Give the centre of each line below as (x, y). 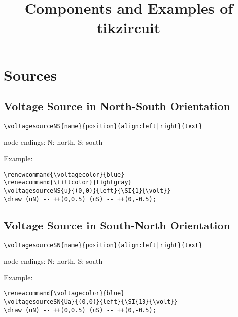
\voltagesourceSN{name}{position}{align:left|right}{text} (103, 245)
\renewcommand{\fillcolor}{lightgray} (68, 183)
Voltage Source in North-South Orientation (117, 106)
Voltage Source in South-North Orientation (117, 225)
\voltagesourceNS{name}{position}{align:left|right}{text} (103, 126)
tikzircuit (129, 27)
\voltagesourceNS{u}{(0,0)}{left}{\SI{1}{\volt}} (87, 191)
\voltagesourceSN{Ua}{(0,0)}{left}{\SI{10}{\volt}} (91, 302)
